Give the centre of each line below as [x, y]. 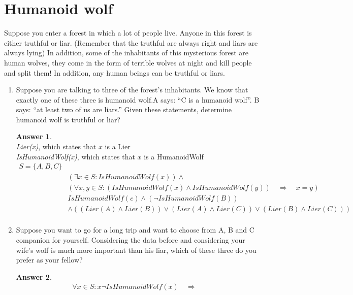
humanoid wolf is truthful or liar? [68, 119]
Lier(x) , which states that [56, 146]
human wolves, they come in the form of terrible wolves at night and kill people [128, 62]
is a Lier [118, 146]
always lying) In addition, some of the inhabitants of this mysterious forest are [126, 53]
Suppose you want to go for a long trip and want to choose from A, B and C [135, 230]
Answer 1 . [34, 136]
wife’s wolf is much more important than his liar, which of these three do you [136, 250]
